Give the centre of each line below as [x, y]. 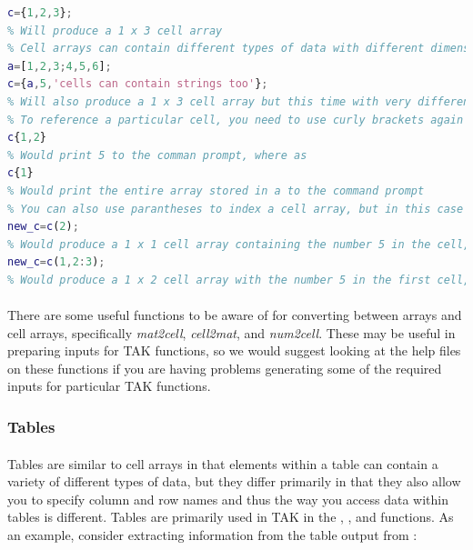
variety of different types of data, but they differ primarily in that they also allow [234, 481]
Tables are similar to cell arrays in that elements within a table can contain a [223, 463]
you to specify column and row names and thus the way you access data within [228, 499]
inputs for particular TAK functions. [109, 386]
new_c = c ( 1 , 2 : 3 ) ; [56, 262]
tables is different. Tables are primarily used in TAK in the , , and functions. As [231, 517]
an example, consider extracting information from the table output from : [212, 534]
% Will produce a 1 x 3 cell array [115, 30]
